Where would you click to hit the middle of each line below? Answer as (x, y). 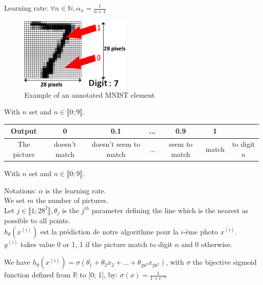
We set (15, 200)
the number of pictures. (72, 200)
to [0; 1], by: (99, 275)
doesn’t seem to (116, 144)
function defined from (37, 275)
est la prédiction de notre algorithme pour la (109, 231)
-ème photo (201, 231)
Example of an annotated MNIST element (90, 94)
